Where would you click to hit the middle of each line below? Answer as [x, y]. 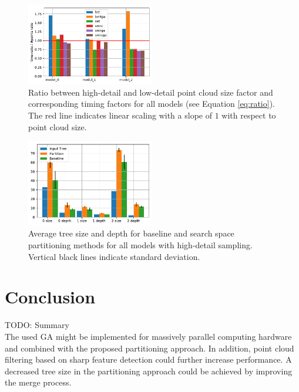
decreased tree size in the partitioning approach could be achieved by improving [149, 371]
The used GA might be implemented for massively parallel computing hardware [148, 336]
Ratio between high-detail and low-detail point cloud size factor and [151, 92]
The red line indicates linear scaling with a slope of [120, 115]
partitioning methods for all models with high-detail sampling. [140, 245]
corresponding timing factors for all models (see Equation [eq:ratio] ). [152, 104]
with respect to [249, 115]
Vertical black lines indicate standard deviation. [114, 256]
